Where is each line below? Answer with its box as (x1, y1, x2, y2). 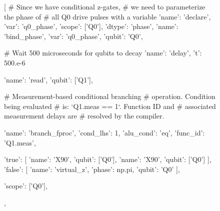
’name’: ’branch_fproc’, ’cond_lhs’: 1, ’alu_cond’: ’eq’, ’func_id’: (4, 127, 205, 137)
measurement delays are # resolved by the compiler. (4, 110, 164, 121)
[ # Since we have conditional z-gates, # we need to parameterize (4, 1, 205, 11)
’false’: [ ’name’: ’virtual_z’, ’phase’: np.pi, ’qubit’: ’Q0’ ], (4, 163, 180, 174)
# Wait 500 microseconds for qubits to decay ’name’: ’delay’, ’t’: (4, 47, 202, 58)
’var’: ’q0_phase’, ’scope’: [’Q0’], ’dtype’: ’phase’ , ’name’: (4, 21, 178, 31)
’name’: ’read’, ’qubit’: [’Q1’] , (4, 74, 93, 84)
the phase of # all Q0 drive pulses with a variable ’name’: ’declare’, (4, 11, 211, 21)
